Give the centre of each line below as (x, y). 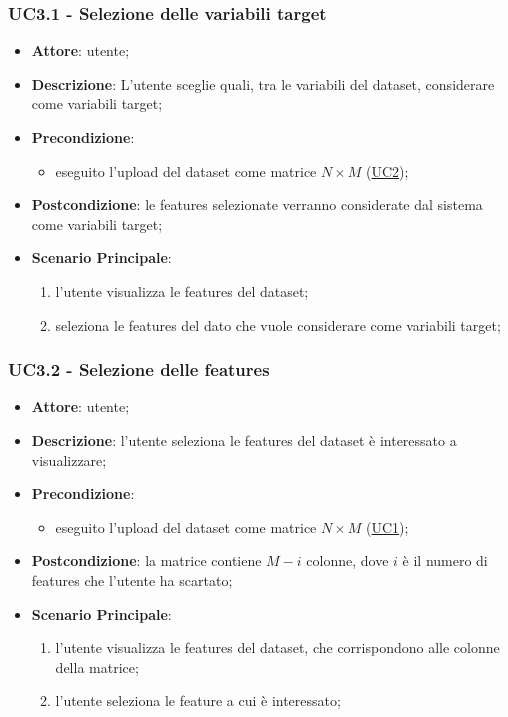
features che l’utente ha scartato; (132, 579)
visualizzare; (69, 459)
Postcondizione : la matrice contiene (146, 560)
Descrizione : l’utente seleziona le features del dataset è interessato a (244, 439)
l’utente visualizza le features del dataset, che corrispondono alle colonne (277, 647)
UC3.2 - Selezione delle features (139, 369)
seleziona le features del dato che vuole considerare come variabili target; (278, 324)
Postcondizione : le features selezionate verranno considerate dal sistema (257, 204)
